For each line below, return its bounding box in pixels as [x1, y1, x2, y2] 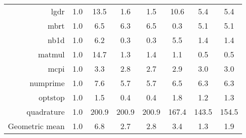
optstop [39, 92, 65, 103]
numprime [30, 77, 65, 89]
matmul [38, 48, 65, 60]
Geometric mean [8, 120, 65, 132]
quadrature [26, 106, 65, 117]
